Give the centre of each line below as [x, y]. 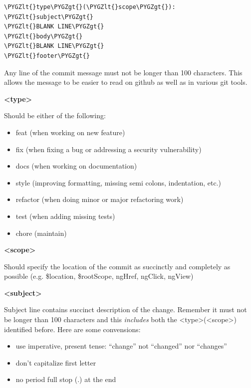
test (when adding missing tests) [65, 216]
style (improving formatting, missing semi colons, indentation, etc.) [118, 182]
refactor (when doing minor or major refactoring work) [100, 199]
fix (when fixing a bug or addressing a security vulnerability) [109, 149]
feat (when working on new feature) [70, 132]
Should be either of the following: [55, 115]
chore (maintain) [41, 233]
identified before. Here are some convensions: [72, 329]
